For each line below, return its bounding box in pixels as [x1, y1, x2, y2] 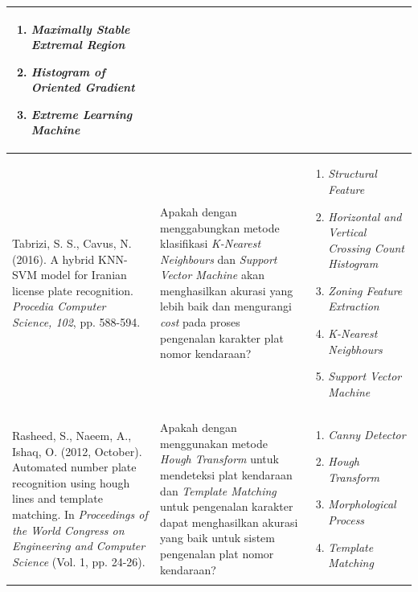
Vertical [328, 224, 367, 240]
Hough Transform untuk [160, 450, 279, 467]
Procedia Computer [12, 298, 106, 314]
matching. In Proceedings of [12, 506, 148, 523]
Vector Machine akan [160, 266, 265, 283]
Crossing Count [328, 239, 404, 256]
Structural [328, 165, 377, 182]
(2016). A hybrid [12, 250, 95, 267]
